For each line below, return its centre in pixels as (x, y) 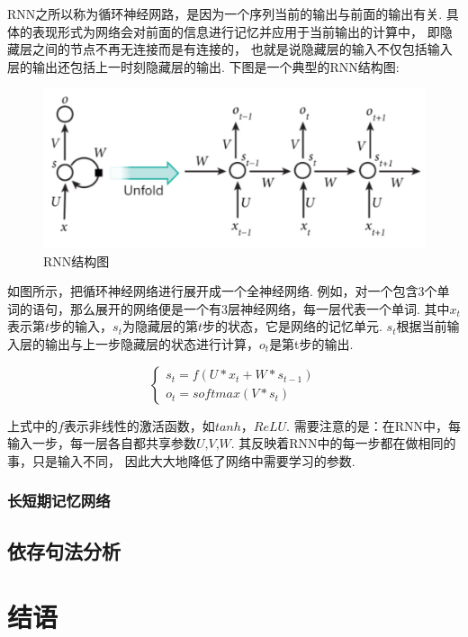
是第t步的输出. (311, 343)
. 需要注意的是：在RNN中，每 (373, 425)
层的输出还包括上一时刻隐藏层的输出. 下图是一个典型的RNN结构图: (203, 66)
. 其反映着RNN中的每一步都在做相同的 (343, 443)
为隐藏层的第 (160, 326)
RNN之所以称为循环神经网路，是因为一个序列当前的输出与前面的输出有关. (225, 13)
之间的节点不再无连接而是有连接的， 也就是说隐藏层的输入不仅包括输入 (242, 49)
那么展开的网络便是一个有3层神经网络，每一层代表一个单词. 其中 (260, 308)
